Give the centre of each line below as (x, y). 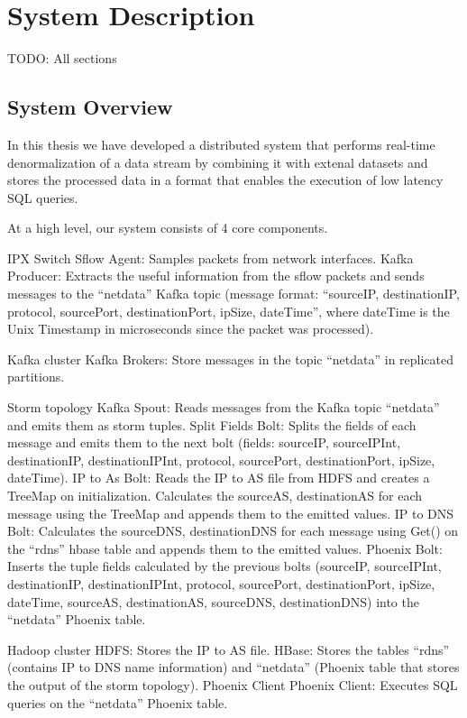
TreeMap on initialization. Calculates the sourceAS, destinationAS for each (215, 496)
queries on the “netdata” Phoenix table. (118, 702)
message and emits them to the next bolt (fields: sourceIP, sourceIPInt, (204, 442)
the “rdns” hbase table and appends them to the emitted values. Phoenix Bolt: (225, 548)
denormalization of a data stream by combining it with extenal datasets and (218, 162)
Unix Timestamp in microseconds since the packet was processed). (191, 329)
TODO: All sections (62, 58)
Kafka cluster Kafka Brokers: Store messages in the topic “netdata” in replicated (231, 359)
